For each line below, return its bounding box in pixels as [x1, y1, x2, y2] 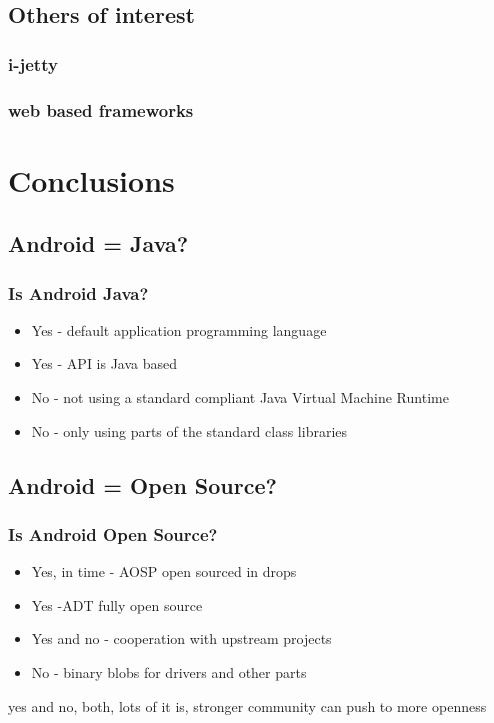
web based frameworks [8, 97, 194, 122]
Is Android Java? [8, 280, 149, 305]
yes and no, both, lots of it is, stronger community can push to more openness [8, 695, 487, 716]
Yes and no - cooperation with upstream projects [31, 628, 332, 649]
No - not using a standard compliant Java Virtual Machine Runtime [31, 387, 449, 408]
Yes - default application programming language [31, 319, 327, 340]
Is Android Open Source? [8, 521, 218, 546]
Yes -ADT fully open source [31, 594, 203, 615]
